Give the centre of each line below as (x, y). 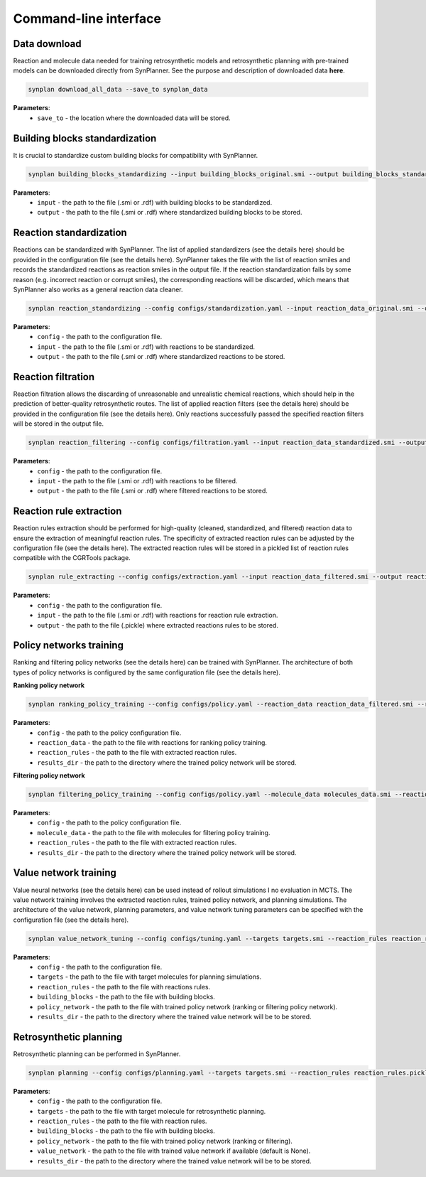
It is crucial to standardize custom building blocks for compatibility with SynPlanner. (136, 155)
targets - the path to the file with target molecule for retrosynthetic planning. (152, 1111)
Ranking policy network (49, 685)
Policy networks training (69, 646)
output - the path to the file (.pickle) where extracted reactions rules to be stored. (158, 625)
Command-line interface (87, 18)
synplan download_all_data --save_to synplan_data (118, 90)
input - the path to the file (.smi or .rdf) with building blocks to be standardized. (155, 203)
